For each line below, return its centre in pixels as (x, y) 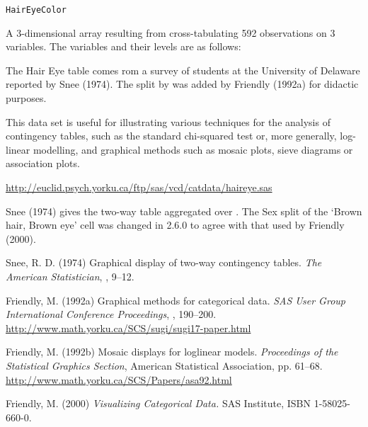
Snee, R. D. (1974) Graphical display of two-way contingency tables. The (164, 262)
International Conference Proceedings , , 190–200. (111, 314)
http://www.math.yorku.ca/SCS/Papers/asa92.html (119, 379)
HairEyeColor (36, 10)
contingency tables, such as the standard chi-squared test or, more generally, (171, 136)
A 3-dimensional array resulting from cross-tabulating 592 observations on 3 (171, 32)
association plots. (43, 163)
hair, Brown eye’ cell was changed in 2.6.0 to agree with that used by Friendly (175, 225)
